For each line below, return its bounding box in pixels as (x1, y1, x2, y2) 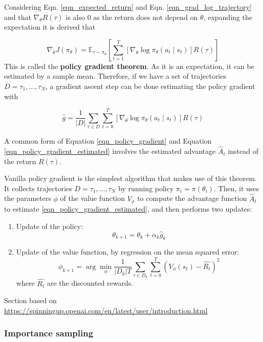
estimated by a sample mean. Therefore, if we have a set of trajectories (4, 71, 226, 81)
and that (4, 11, 31, 22)
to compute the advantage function (137, 193, 247, 203)
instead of (228, 146, 259, 156)
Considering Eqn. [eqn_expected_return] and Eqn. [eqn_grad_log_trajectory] (4, 2, 252, 12)
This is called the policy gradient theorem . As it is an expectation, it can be (4, 60, 254, 71)
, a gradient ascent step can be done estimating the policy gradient (46, 80, 255, 91)
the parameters (4, 193, 51, 203)
